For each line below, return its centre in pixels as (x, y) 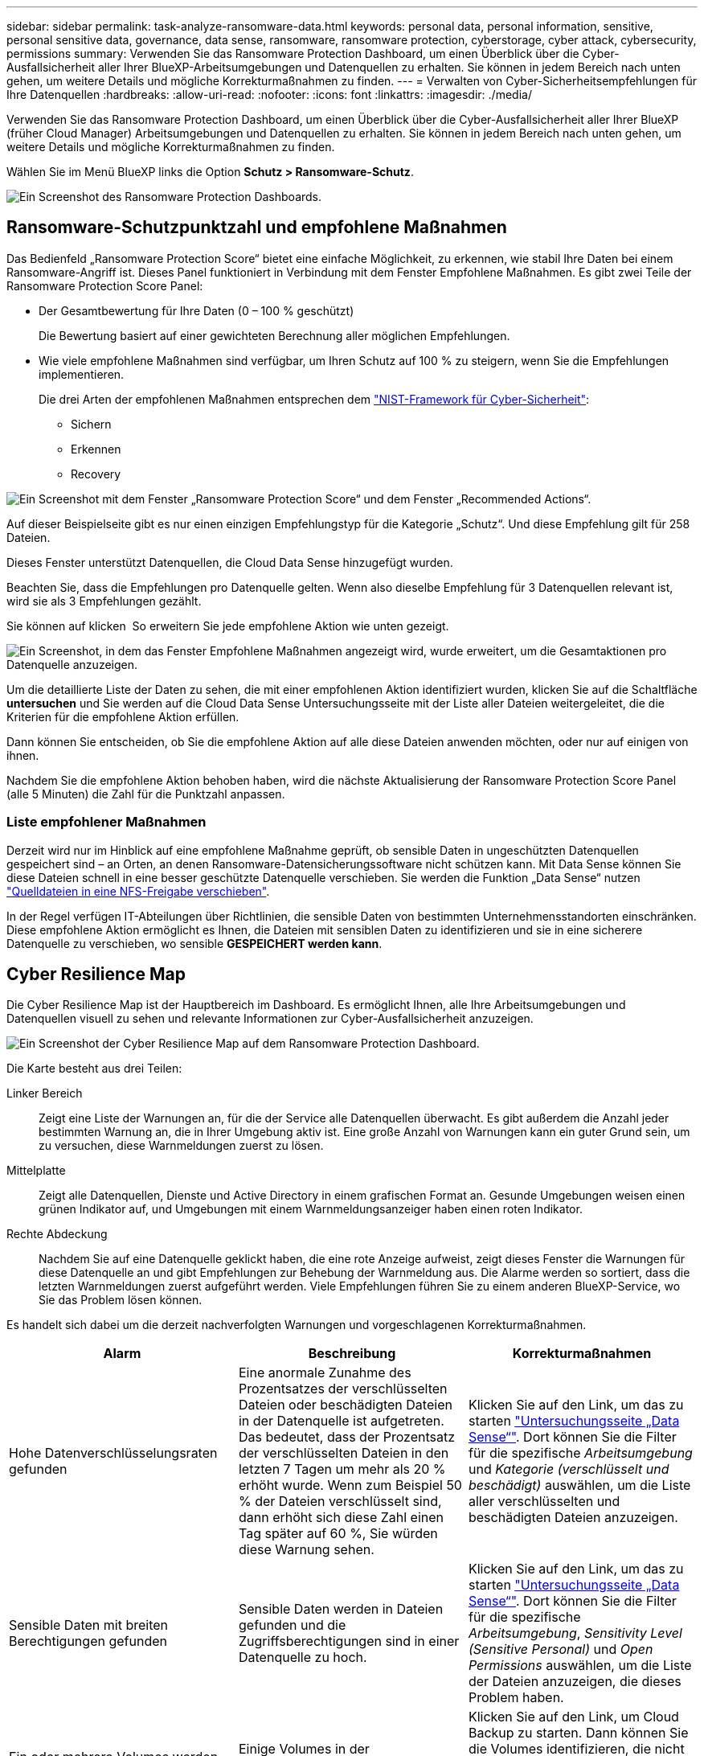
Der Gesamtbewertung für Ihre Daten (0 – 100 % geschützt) (196, 310)
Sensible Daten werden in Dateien (341, 1609)
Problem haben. (516, 1698)
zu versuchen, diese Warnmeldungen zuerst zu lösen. (181, 1146)
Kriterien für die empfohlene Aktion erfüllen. (123, 716)
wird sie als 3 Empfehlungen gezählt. (104, 601)
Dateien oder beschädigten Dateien (345, 1405)
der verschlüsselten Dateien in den (344, 1453)
